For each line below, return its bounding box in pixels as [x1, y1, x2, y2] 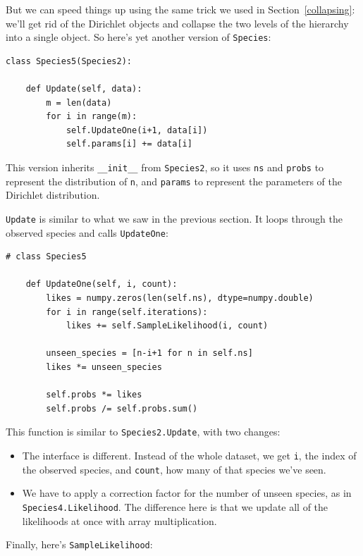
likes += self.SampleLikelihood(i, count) [66, 321, 269, 331]
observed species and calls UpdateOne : [6, 225, 168, 240]
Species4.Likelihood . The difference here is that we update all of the [22, 499, 328, 514]
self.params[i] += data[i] [66, 139, 192, 149]
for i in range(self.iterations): [46, 307, 208, 317]
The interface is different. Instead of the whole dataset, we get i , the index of [22, 448, 357, 462]
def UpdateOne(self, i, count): [25, 279, 178, 290]
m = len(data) [46, 97, 112, 108]
